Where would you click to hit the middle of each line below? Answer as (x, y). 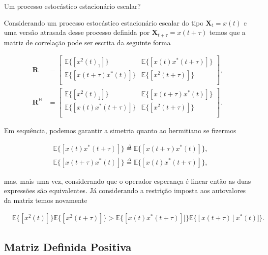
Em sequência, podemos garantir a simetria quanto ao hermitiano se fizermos (120, 130)
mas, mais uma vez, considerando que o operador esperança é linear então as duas (128, 181)
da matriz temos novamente (46, 200)
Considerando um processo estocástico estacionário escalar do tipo (104, 22)
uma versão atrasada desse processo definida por (77, 32)
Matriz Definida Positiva (68, 246)
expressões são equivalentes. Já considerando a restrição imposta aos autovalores (125, 190)
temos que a (227, 32)
